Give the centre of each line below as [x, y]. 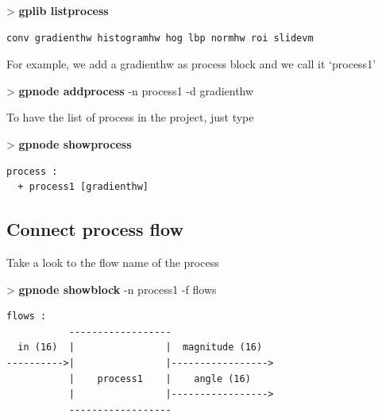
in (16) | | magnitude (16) [140, 347]
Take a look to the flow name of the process [113, 262]
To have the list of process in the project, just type [130, 117]
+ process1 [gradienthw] [83, 187]
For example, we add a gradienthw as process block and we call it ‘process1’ [191, 64]
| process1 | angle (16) [160, 378]
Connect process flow [95, 229]
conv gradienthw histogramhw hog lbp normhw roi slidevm [160, 38]
